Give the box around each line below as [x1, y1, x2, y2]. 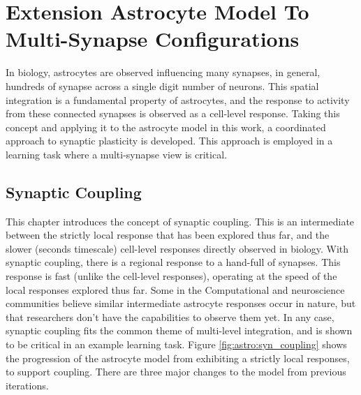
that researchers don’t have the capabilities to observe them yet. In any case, [6, 309, 334, 324]
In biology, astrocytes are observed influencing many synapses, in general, [6, 65, 321, 80]
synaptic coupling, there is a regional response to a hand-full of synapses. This [6, 255, 341, 269]
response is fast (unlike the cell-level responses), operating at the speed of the [6, 269, 337, 283]
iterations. [6, 378, 49, 392]
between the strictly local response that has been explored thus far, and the [6, 228, 330, 242]
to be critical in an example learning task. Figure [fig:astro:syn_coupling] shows [6, 337, 347, 352]
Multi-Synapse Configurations [6, 24, 300, 53]
